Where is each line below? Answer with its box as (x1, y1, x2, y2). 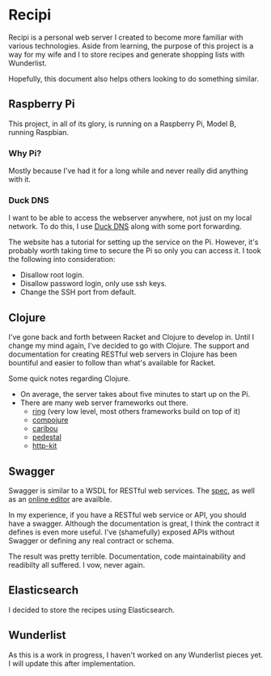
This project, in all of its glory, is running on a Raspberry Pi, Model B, (8, 119, 237, 129)
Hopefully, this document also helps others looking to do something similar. (8, 74, 259, 83)
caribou (32, 424, 58, 433)
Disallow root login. (19, 270, 85, 280)
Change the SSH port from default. (19, 287, 137, 297)
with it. (8, 175, 31, 184)
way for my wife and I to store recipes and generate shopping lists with (8, 49, 245, 59)
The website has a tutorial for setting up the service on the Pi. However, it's (8, 237, 259, 247)
